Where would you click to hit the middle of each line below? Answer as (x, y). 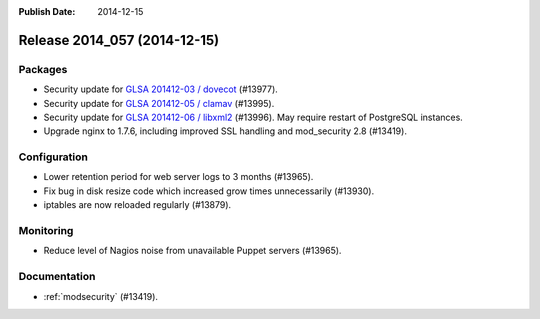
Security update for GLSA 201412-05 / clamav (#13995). (159, 103)
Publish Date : (47, 11)
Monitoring (46, 231)
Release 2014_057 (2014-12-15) (119, 40)
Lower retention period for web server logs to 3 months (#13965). (178, 177)
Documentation (57, 277)
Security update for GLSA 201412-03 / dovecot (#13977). (161, 89)
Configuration (53, 157)
